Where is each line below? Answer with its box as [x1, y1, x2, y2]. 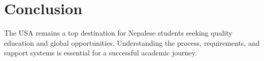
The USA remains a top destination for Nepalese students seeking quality [4, 27, 233, 38]
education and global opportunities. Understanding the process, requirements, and [4, 37, 260, 48]
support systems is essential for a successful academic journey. [4, 47, 197, 58]
